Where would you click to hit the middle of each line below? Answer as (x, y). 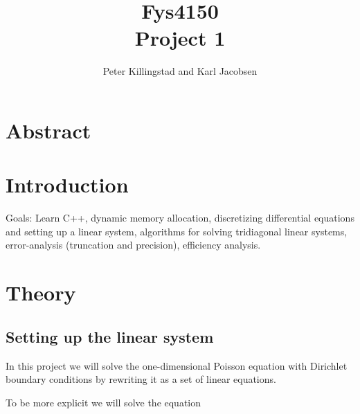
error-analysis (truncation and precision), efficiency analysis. (133, 245)
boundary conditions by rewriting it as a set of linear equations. (141, 379)
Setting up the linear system (110, 336)
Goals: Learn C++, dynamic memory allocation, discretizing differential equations (180, 218)
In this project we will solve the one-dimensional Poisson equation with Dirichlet (177, 365)
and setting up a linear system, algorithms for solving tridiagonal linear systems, (177, 231)
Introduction (67, 184)
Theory (41, 292)
